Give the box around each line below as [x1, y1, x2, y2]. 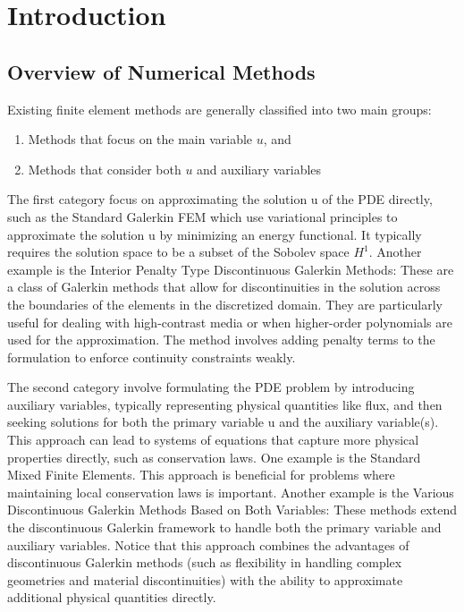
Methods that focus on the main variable [28, 130, 253, 149]
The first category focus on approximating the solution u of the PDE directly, [7, 190, 433, 208]
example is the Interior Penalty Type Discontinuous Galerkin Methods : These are [7, 259, 454, 278]
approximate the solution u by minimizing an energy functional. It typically [7, 225, 422, 243]
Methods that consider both [28, 159, 181, 178]
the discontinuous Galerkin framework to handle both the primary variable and [7, 518, 442, 537]
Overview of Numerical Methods [7, 57, 316, 85]
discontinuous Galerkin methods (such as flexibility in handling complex [7, 553, 402, 572]
